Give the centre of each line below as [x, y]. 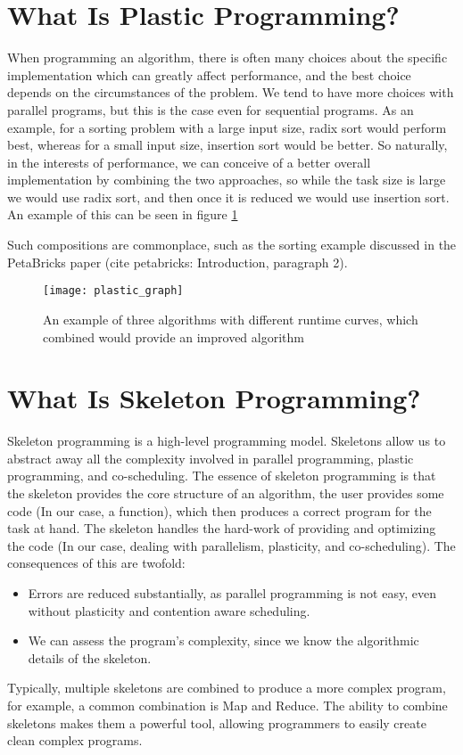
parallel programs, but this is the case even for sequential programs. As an [211, 109]
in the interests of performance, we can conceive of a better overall [189, 162]
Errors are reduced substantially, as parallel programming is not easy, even [232, 592]
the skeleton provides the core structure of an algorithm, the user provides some [226, 493]
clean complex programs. [75, 740]
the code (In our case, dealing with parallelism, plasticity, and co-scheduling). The [231, 545]
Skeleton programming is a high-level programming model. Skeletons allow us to [227, 441]
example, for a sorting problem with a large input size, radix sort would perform [227, 127]
